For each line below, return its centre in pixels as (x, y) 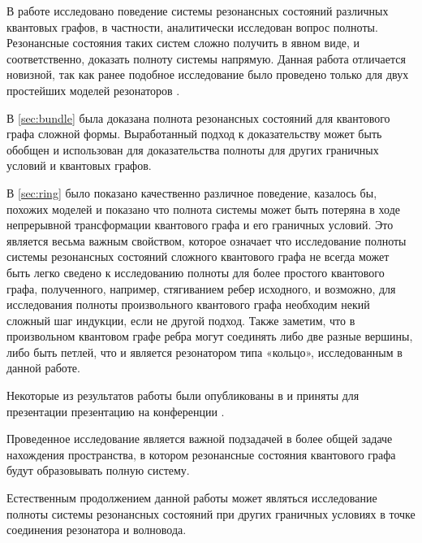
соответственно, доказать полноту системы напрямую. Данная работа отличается (206, 58)
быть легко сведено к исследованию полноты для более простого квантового (196, 272)
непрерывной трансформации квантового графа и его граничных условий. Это (200, 225)
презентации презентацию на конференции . (116, 411)
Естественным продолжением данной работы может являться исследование (192, 498)
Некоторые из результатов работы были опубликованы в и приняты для (183, 395)
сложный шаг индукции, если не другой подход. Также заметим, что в (181, 320)
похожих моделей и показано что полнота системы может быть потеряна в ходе (203, 209)
